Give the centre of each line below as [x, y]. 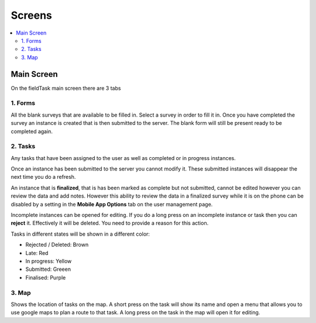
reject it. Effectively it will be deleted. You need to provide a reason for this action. [110, 223]
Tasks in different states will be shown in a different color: [80, 234]
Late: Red [37, 253]
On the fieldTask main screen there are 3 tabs [66, 88]
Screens [31, 15]
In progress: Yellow [49, 261]
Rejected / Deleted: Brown [57, 245]
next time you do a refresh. [43, 177]
